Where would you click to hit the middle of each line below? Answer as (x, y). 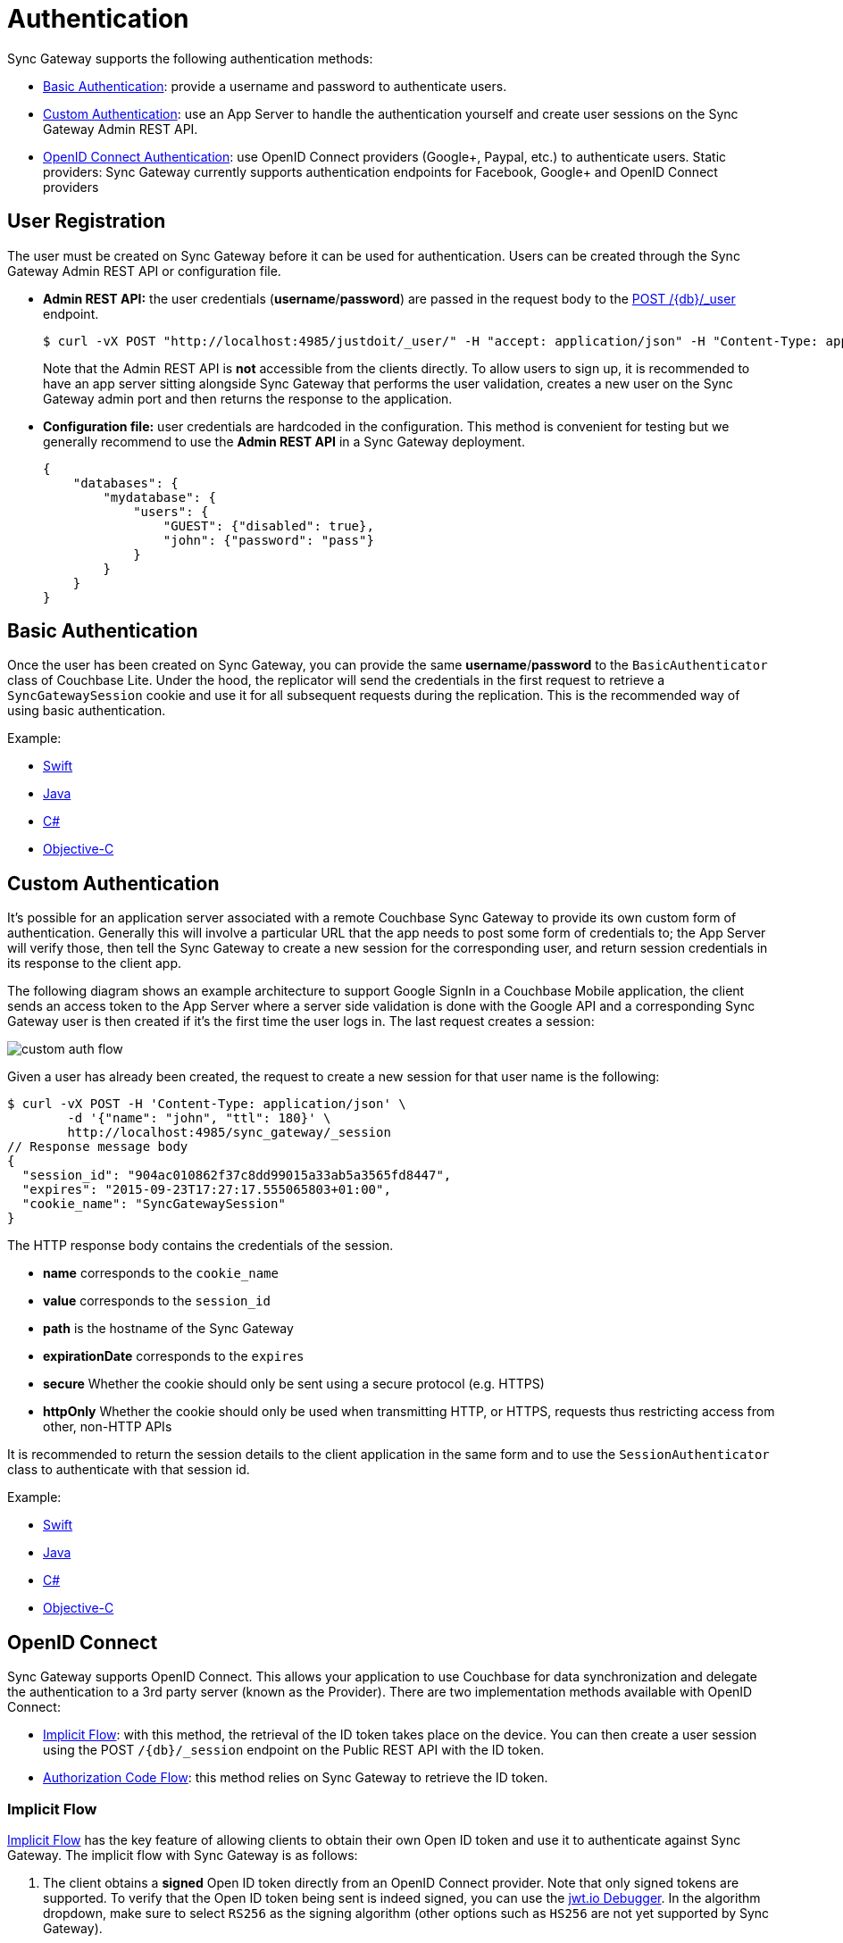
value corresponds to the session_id (157, 1301)
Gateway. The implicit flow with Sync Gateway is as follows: (183, 1855)
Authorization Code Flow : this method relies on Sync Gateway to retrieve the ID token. (296, 1778)
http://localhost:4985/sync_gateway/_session (229, 1133)
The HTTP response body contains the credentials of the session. (200, 1246)
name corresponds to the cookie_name (161, 1273)
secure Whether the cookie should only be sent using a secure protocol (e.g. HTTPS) (294, 1384)
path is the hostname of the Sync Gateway (168, 1329)
